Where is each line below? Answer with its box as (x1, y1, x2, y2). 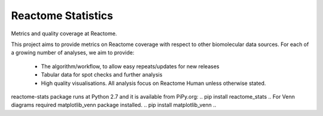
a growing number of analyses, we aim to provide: (11, 49, 135, 56)
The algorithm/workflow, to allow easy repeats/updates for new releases (41, 63, 220, 70)
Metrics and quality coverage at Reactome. (11, 30, 117, 37)
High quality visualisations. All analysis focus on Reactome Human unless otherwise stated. (41, 80, 266, 87)
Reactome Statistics (11, 9, 114, 22)
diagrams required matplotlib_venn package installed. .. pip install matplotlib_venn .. (11, 102, 217, 109)
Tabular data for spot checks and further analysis (41, 71, 163, 78)
